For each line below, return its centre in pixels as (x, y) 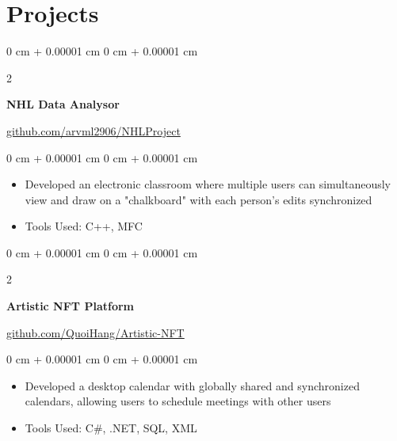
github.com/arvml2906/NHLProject (94, 130)
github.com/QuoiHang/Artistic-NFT (95, 332)
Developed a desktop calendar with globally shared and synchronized (192, 385)
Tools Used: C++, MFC (84, 226)
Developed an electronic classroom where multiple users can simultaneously (208, 184)
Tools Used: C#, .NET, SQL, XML (111, 428)
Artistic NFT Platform (70, 306)
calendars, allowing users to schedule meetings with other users (178, 401)
